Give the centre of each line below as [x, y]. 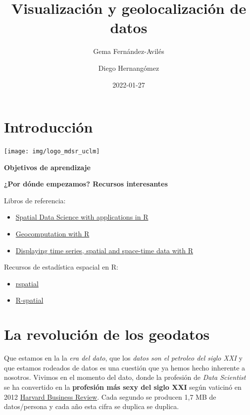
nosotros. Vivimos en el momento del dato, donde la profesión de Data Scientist [125, 377]
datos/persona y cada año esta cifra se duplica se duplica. [92, 406]
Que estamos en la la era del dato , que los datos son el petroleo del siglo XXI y [123, 358]
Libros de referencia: [35, 200]
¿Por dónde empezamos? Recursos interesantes [86, 184]
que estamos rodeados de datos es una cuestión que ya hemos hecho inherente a [125, 367]
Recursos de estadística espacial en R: [61, 267]
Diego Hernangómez [129, 68]
